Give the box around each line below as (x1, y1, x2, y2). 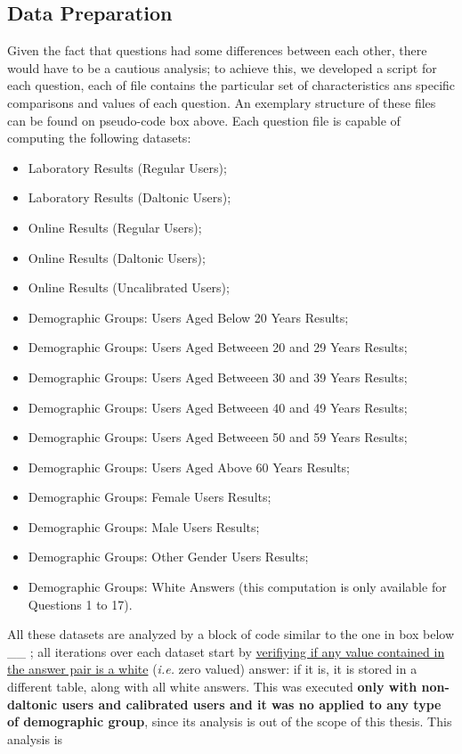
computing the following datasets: (7, 128, 191, 147)
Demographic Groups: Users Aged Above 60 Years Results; (28, 457, 350, 476)
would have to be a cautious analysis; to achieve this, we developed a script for (7, 58, 437, 77)
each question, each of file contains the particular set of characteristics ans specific (7, 76, 456, 94)
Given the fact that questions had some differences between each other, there (7, 41, 427, 60)
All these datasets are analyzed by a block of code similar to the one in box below (7, 625, 455, 643)
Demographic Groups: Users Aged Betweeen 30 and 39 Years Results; (28, 367, 408, 386)
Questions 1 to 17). (28, 594, 133, 613)
